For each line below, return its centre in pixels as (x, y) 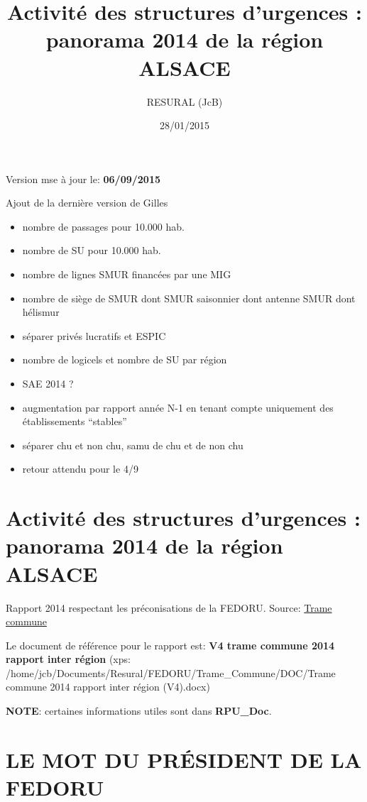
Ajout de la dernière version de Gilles (87, 203)
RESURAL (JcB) (185, 101)
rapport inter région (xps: (68, 659)
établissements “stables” (75, 421)
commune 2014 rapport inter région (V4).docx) (108, 687)
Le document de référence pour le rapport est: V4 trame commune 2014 (170, 645)
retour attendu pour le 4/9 (80, 469)
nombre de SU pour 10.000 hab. (92, 250)
